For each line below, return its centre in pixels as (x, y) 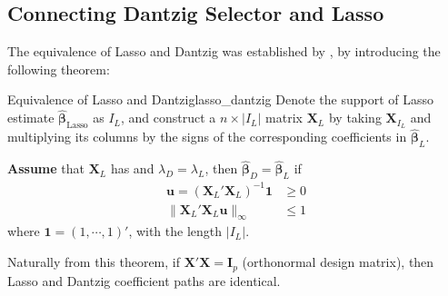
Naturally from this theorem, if (94, 262)
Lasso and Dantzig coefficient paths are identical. (144, 280)
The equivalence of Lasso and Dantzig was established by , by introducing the (224, 51)
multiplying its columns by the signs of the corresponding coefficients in (207, 137)
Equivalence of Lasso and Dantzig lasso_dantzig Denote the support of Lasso (220, 99)
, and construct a (169, 118)
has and (132, 168)
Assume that (46, 168)
